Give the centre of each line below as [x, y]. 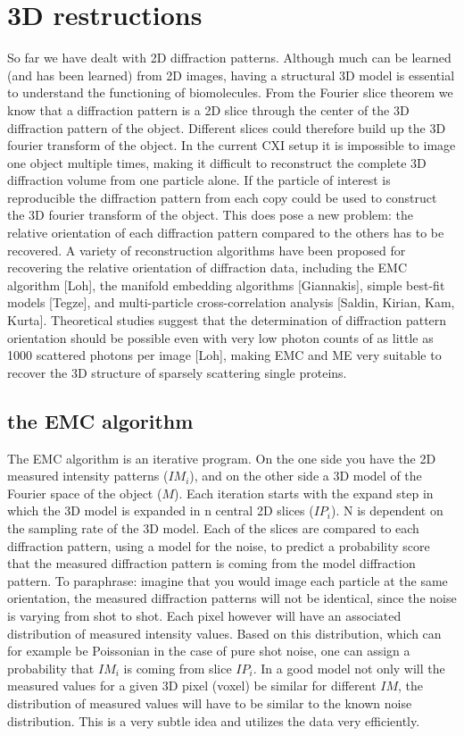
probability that [51, 668]
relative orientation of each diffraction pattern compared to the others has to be [226, 233]
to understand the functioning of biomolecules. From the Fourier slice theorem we [230, 92]
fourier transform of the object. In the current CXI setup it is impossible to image [232, 145]
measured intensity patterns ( [88, 476]
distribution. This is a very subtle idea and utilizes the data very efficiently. [214, 720]
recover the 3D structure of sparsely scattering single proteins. [177, 372]
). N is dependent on [387, 510]
